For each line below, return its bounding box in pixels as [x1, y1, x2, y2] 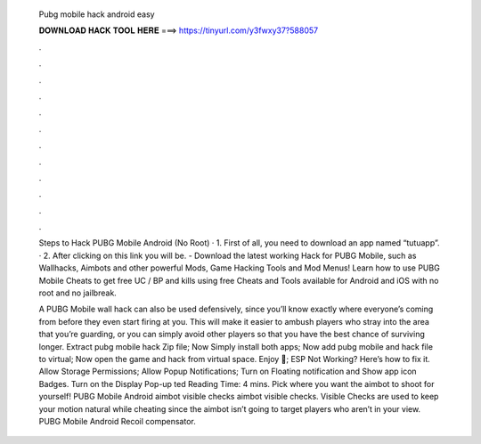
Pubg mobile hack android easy [38, 9, 155, 20]
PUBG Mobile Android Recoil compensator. [38, 416, 196, 426]
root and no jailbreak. [38, 287, 118, 298]
